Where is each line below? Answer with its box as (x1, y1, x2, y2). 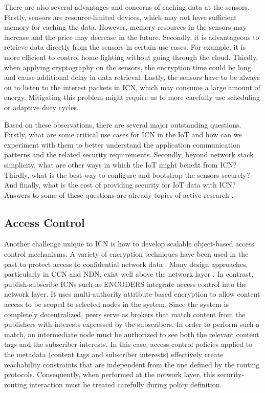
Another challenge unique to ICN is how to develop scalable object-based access (4, 238, 254, 249)
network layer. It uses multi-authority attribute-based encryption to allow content (4, 288, 260, 299)
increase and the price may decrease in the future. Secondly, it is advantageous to (4, 31, 259, 42)
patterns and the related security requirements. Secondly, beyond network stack (4, 149, 254, 160)
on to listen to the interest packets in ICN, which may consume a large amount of (4, 81, 260, 92)
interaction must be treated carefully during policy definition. (29, 379, 222, 389)
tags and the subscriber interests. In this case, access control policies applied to (4, 339, 253, 349)
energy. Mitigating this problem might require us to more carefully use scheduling (4, 92, 260, 102)
